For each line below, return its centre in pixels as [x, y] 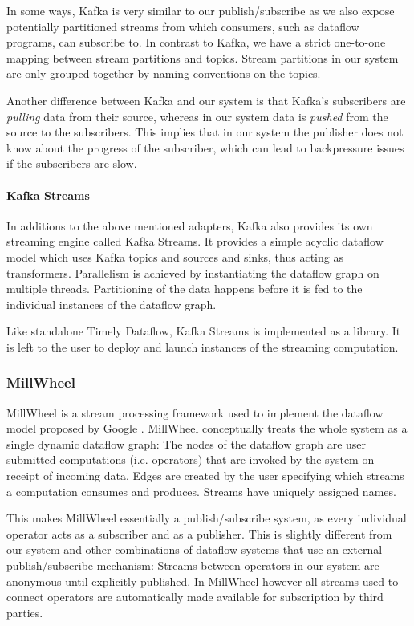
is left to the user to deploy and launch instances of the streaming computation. [203, 346]
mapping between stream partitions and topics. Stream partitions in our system [203, 57]
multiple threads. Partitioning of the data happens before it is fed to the [185, 289]
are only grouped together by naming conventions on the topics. [164, 73]
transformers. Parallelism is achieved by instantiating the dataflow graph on [193, 272]
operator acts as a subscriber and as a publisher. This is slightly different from [199, 533]
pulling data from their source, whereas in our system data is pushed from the [197, 116]
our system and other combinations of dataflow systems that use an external [195, 549]
